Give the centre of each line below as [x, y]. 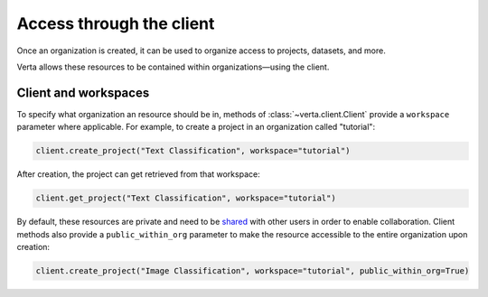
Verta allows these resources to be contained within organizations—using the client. [173, 67]
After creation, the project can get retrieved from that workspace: [139, 174]
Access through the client [116, 23]
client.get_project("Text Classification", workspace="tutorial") [186, 198]
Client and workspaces [83, 93]
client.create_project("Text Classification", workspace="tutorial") [193, 151]
